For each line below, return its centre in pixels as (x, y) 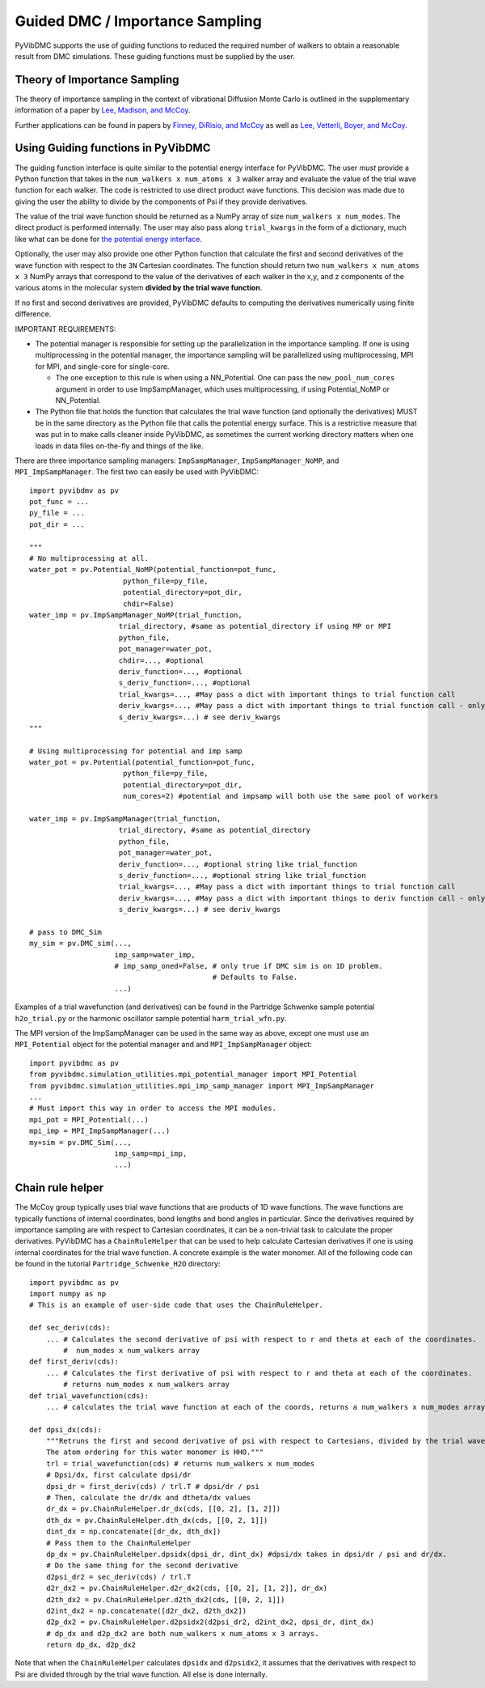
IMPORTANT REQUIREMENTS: (65, 329)
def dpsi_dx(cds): (66, 1429)
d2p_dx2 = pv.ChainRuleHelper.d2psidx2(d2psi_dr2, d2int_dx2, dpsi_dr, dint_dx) (210, 1622)
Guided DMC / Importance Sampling (138, 21)
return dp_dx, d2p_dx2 (91, 1645)
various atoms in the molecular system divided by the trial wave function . (139, 288)
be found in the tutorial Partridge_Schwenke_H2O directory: (118, 1264)
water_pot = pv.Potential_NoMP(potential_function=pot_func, (153, 570)
